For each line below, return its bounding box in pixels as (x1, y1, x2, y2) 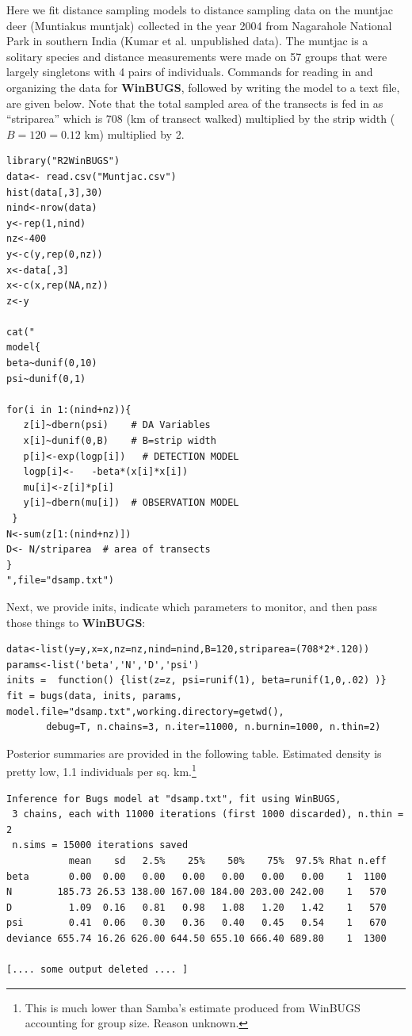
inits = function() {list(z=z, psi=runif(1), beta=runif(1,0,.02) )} (6, 675, 387, 686)
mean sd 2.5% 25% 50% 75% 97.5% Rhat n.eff (68, 854, 387, 866)
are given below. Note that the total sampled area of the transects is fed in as (6, 94, 383, 111)
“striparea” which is (6, 110, 103, 127)
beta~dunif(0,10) (6, 357, 97, 369)
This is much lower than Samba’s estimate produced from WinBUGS (25, 999, 360, 1015)
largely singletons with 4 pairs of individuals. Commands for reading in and (6, 63, 373, 80)
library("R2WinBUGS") (6, 155, 120, 167)
